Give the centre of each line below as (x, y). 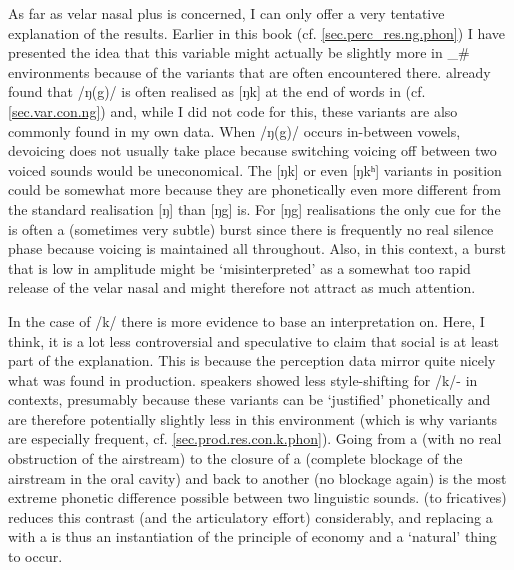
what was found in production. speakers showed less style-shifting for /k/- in (243, 379)
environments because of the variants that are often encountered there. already (249, 71)
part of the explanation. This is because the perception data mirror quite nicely (252, 360)
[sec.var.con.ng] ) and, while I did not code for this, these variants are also (233, 110)
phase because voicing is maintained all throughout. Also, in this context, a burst (257, 248)
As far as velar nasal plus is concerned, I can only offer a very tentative (226, 13)
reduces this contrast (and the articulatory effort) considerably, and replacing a (250, 516)
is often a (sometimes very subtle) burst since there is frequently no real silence (251, 228)
